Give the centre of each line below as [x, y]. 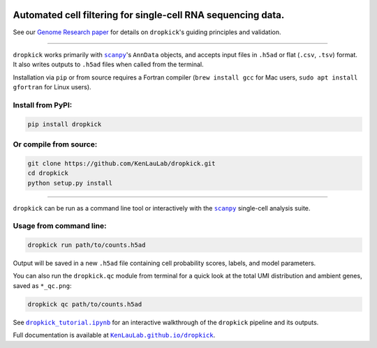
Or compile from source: [55, 144]
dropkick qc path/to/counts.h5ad [85, 304]
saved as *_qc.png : [42, 285]
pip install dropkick [65, 124]
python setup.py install [70, 183]
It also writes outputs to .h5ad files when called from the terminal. [108, 65]
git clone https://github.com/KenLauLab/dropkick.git [121, 163]
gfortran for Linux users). [52, 87]
